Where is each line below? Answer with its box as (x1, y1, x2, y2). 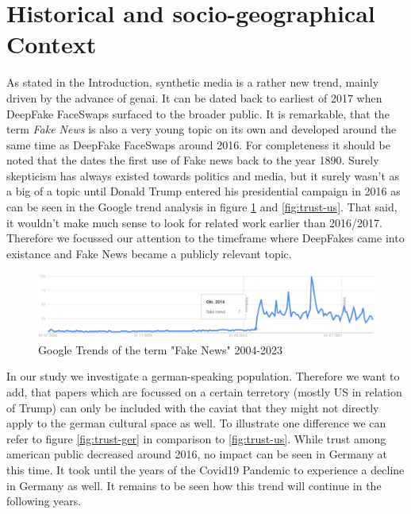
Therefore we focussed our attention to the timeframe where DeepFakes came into (6, 230, 405, 246)
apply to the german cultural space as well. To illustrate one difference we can (6, 415, 386, 431)
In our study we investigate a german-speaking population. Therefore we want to (6, 368, 400, 385)
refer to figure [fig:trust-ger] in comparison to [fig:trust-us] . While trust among (6, 430, 386, 446)
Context (6, 28, 97, 60)
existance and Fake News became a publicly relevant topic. (6, 245, 292, 261)
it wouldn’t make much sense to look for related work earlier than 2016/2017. (6, 214, 382, 230)
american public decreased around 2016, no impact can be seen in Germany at (6, 446, 387, 462)
